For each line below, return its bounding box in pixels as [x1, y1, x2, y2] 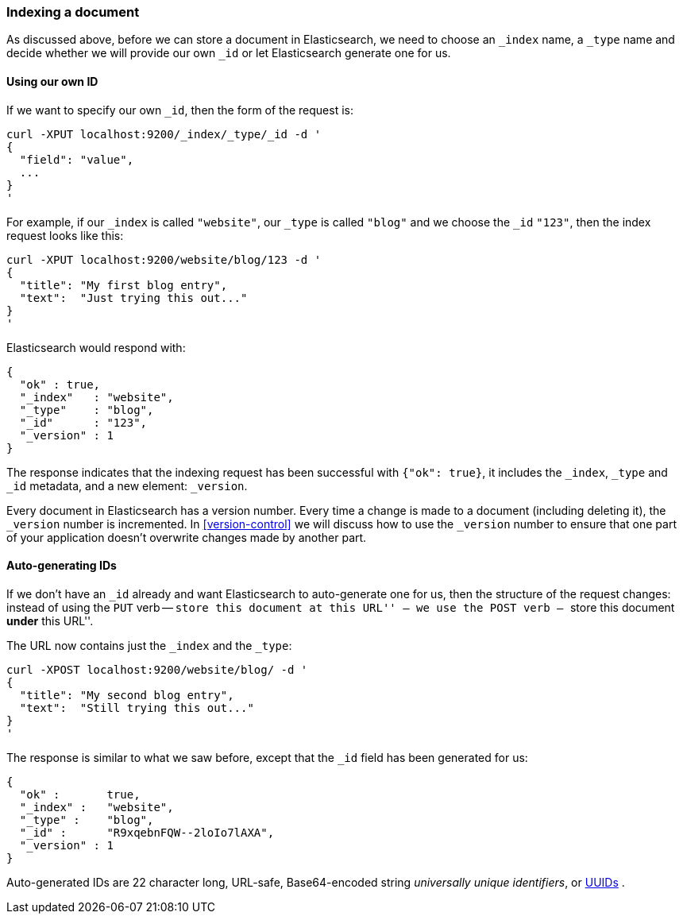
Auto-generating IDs [6, 559, 117, 573]
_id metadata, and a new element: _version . [6, 478, 248, 493]
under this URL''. [6, 613, 94, 628]
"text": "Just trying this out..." [19, 291, 248, 304]
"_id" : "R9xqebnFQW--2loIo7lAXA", [19, 825, 275, 839]
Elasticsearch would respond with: [6, 340, 186, 354]
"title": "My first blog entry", [19, 278, 228, 292]
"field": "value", [19, 153, 134, 166]
